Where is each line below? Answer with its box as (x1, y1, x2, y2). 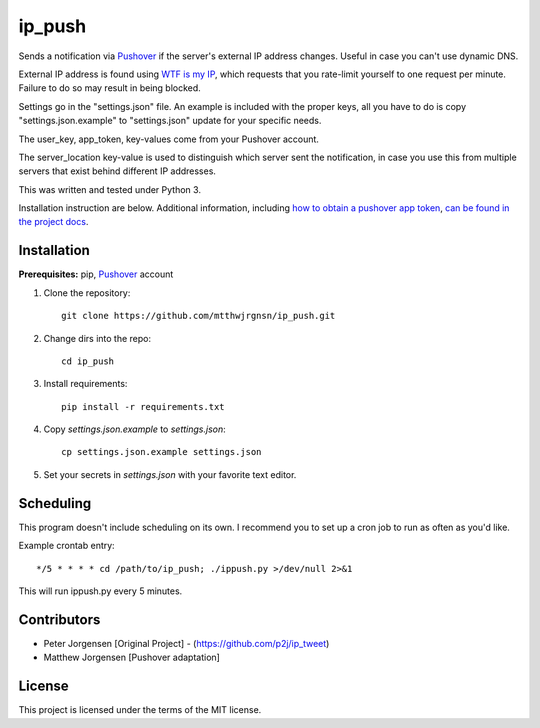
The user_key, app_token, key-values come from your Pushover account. (18, 133, 320, 145)
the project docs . (18, 216, 89, 228)
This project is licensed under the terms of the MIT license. (18, 704, 262, 716)
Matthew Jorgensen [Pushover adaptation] (43, 651, 220, 664)
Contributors (18, 611, 101, 628)
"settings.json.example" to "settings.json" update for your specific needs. (18, 115, 322, 127)
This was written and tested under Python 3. (18, 183, 202, 195)
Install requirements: (43, 378, 128, 390)
